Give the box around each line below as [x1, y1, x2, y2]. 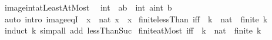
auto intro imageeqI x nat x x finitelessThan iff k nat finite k [4, 12, 268, 25]
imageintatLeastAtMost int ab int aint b [4, 1, 172, 13]
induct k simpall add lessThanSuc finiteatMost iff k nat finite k [4, 24, 261, 36]
